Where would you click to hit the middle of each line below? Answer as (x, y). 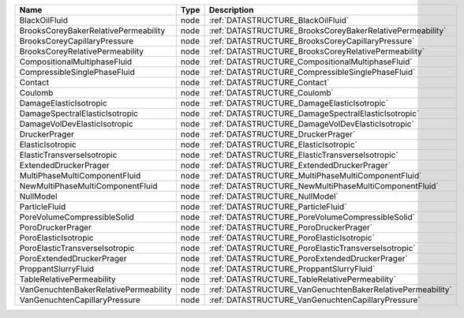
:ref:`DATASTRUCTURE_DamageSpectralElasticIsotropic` (314, 113)
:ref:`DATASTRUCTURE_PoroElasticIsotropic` (292, 238)
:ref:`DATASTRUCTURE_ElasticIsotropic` (283, 144)
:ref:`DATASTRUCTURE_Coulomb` (271, 93)
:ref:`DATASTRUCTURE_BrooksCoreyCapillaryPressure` (312, 41)
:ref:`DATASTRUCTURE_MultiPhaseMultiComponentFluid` (315, 176)
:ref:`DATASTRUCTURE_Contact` (269, 82)
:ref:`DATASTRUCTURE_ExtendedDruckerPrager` (299, 165)
